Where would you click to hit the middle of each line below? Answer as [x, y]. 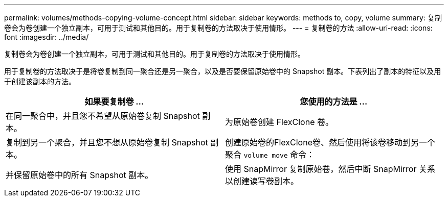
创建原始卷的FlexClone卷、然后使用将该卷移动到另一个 [330, 142]
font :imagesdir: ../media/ [47, 37]
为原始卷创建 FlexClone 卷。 [279, 122]
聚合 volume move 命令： [270, 155]
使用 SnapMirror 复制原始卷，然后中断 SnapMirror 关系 [330, 169]
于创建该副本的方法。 [40, 81]
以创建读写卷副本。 [262, 181]
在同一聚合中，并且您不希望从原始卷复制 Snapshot [103, 116]
